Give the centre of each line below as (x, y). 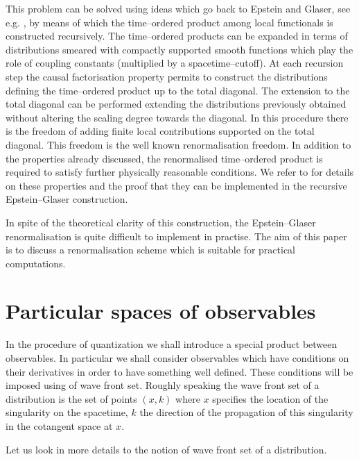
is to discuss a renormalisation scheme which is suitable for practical (151, 250)
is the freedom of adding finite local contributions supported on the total (160, 131)
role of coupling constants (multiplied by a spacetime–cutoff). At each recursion (175, 63)
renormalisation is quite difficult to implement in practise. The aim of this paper (176, 236)
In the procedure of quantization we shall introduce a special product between (172, 344)
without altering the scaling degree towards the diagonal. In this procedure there (177, 117)
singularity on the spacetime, (67, 412)
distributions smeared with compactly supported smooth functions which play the (179, 49)
